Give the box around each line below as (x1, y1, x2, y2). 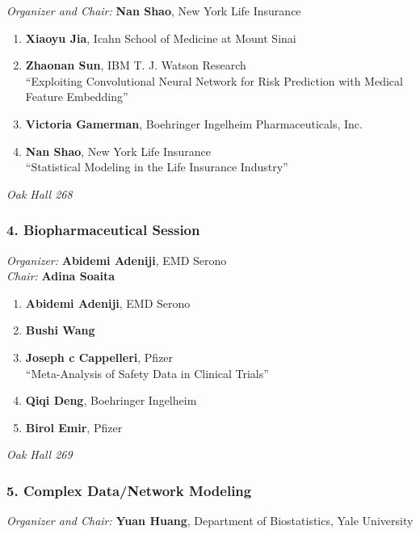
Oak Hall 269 (6, 446, 73, 463)
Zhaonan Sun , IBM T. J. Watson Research (25, 57, 246, 74)
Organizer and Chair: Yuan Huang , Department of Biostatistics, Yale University (6, 512, 414, 529)
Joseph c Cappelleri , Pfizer (25, 348, 174, 365)
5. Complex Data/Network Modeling (6, 480, 252, 500)
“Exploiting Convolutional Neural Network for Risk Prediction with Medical (25, 72, 403, 89)
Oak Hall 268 (6, 185, 73, 202)
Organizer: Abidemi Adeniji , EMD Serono (6, 251, 227, 268)
